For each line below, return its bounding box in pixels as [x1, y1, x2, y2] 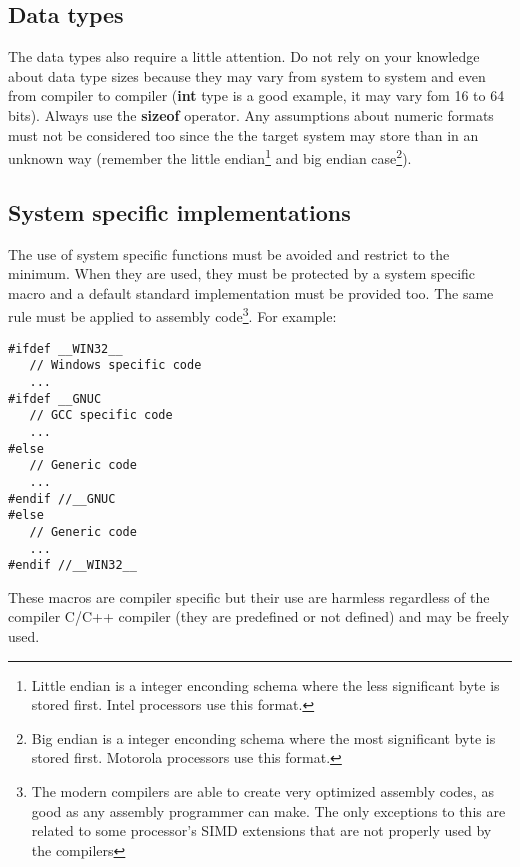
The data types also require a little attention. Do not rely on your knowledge [8, 46, 480, 67]
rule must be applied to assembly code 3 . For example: [8, 303, 337, 327]
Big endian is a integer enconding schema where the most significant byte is [31, 727, 496, 748]
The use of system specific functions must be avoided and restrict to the [8, 243, 450, 264]
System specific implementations [8, 196, 351, 227]
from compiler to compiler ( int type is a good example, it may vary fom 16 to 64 [8, 85, 505, 106]
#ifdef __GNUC [8, 391, 102, 406]
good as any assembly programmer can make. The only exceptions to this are [31, 800, 506, 821]
